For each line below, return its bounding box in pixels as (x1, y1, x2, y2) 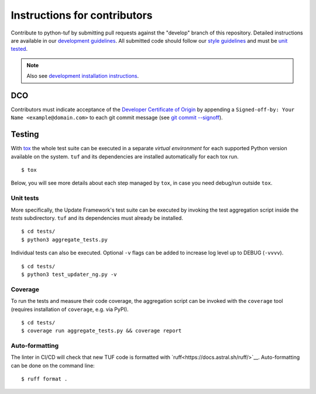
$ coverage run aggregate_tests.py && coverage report (21, 327, 182, 334)
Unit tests (11, 194, 39, 202)
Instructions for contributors (11, 9, 153, 22)
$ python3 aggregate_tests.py (21, 236, 108, 243)
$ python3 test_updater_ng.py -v (21, 271, 117, 278)
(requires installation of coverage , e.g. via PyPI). (11, 306, 129, 313)
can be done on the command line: (11, 362, 95, 369)
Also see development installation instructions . (26, 72, 139, 80)
